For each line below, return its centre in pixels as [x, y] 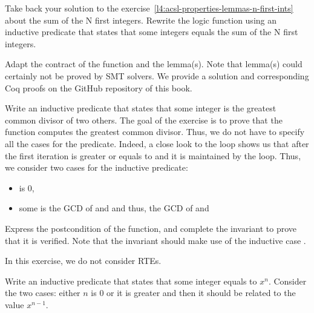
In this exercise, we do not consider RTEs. [83, 261]
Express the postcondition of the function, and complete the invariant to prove [151, 228]
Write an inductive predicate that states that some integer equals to [131, 281]
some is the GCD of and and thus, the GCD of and [114, 208]
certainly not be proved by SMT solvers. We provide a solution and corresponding [157, 75]
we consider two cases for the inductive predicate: [96, 167]
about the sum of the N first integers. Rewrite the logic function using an [141, 20]
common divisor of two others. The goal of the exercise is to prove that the [144, 120]
